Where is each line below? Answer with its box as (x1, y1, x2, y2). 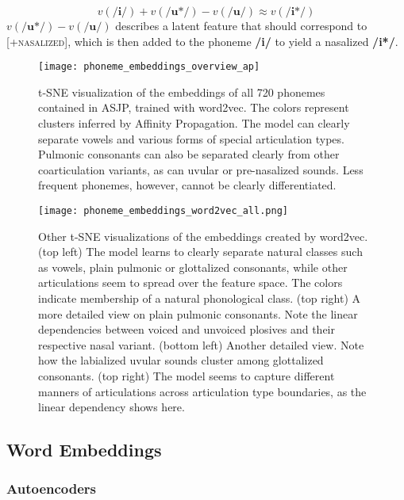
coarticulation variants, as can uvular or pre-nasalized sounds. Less (38, 161, 364, 177)
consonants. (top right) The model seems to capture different (38, 368, 335, 384)
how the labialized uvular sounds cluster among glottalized (38, 352, 324, 368)
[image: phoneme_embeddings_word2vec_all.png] (38, 205, 288, 216)
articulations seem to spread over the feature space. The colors (38, 274, 343, 291)
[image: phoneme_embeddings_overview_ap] (38, 61, 260, 73)
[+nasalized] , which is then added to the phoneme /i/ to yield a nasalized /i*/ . (6, 32, 398, 49)
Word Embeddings (6, 437, 162, 462)
